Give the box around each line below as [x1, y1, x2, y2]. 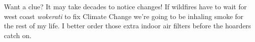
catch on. [4, 30, 32, 40]
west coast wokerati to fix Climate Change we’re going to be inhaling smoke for [4, 11, 244, 21]
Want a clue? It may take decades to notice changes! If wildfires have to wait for [4, 1, 247, 11]
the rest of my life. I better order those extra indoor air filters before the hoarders [4, 21, 251, 31]
